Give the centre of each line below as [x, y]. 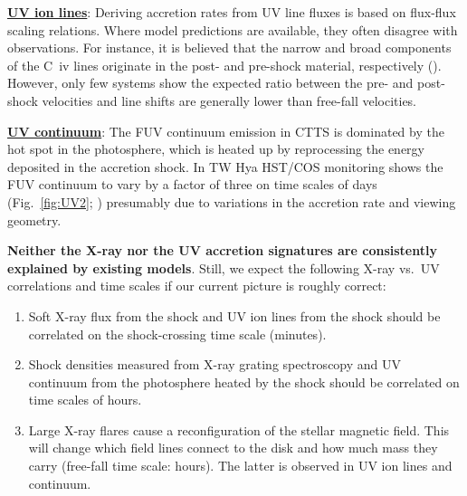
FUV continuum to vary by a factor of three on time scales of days [192, 184]
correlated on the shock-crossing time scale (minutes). [177, 334]
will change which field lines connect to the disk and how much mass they [233, 448]
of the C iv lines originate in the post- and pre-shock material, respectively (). [224, 65]
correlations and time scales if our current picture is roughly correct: [197, 286]
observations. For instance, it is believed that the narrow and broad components [229, 48]
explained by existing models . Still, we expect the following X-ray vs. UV [224, 267]
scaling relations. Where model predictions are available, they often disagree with [233, 29]
